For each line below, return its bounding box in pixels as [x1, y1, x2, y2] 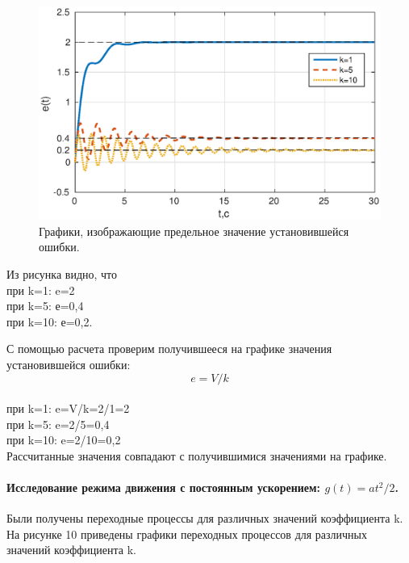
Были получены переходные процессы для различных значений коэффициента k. [6, 510, 403, 527]
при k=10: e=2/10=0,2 [6, 431, 121, 448]
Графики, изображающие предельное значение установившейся [39, 222, 349, 239]
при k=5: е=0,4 [6, 297, 84, 314]
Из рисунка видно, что [6, 265, 118, 282]
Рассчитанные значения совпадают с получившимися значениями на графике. [6, 447, 387, 464]
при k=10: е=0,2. [6, 313, 93, 330]
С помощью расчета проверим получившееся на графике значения [6, 340, 332, 357]
